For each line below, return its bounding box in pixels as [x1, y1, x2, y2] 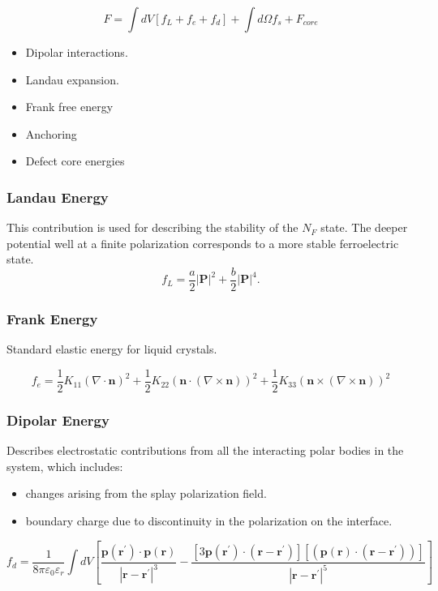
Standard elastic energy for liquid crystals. [6, 340, 217, 358]
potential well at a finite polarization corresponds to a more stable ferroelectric [6, 234, 399, 251]
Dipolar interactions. [25, 44, 128, 60]
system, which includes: [6, 457, 123, 474]
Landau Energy [6, 186, 109, 207]
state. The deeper [320, 219, 408, 236]
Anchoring [25, 125, 77, 142]
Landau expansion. [25, 71, 119, 88]
